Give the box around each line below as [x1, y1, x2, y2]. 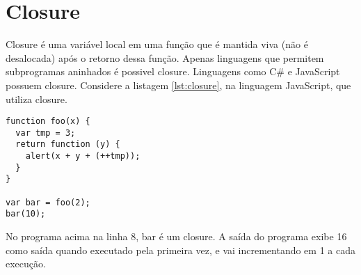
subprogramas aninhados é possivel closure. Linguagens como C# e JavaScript [6, 64, 340, 79]
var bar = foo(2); [6, 197, 90, 207]
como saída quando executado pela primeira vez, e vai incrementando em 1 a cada [6, 242, 355, 257]
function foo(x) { [6, 116, 90, 127]
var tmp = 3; [15, 127, 76, 138]
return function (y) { [15, 139, 120, 150]
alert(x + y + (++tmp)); [25, 151, 141, 162]
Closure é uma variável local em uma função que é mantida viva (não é [6, 37, 308, 52]
